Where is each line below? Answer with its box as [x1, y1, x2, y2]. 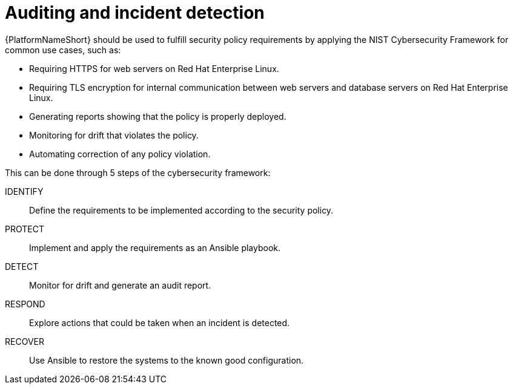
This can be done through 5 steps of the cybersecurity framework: [5, 167, 271, 178]
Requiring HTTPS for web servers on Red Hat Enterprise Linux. [29, 63, 279, 74]
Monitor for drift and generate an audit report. [29, 279, 211, 290]
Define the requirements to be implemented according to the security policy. [29, 204, 334, 215]
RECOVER [5, 336, 44, 347]
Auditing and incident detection [5, 2, 265, 23]
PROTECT [5, 223, 44, 234]
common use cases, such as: [5, 44, 121, 55]
